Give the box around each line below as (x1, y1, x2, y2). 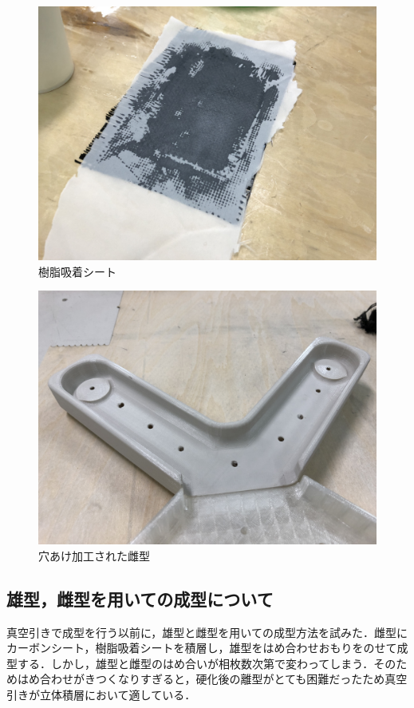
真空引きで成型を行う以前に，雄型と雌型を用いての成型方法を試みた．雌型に (6, 623, 408, 640)
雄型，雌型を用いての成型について (6, 586, 274, 611)
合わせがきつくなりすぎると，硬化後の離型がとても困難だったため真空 (39, 670, 408, 687)
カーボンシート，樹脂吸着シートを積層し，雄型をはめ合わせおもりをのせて (6, 639, 397, 656)
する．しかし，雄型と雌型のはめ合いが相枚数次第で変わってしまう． (17, 655, 374, 671)
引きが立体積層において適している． (6, 686, 196, 702)
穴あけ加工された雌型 (38, 547, 150, 564)
